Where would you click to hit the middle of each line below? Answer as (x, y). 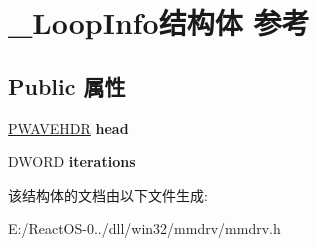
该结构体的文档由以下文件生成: (108, 194)
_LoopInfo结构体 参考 (159, 22)
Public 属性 (67, 85)
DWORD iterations (72, 161)
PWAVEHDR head (68, 127)
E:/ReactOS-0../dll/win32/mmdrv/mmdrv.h (144, 228)
